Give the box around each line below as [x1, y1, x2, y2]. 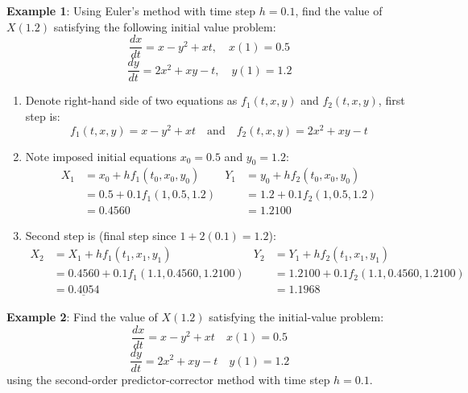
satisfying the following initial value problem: [53, 18, 276, 35]
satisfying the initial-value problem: [209, 308, 384, 325]
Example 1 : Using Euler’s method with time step [6, 2, 256, 19]
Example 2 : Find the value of [6, 308, 158, 325]
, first [378, 92, 405, 109]
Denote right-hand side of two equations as [25, 92, 238, 109]
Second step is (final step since [25, 227, 176, 244]
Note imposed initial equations [25, 147, 177, 164]
